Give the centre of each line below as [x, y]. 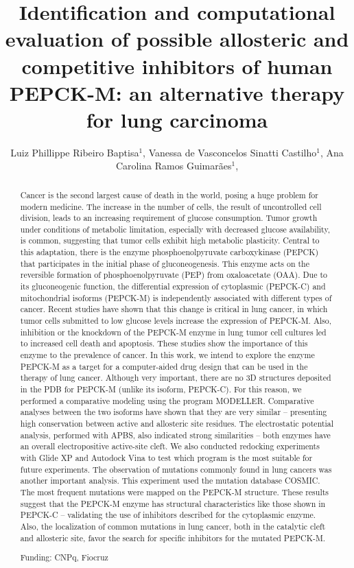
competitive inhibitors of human [177, 66]
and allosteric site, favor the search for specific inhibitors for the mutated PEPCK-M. [173, 537]
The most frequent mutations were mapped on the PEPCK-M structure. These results [175, 492]
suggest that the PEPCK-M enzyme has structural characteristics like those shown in [173, 503]
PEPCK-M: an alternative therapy [177, 92]
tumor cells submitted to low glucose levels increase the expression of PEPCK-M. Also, [176, 321]
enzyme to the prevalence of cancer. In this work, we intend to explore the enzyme [167, 355]
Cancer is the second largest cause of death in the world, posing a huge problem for [169, 194]
